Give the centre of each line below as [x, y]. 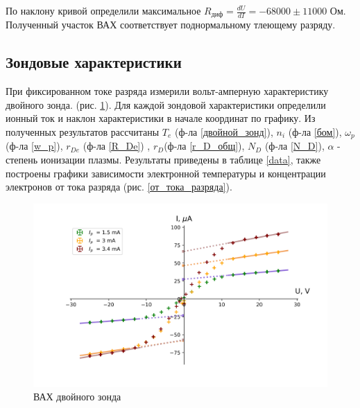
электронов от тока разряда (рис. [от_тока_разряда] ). [119, 187]
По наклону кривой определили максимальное [103, 10]
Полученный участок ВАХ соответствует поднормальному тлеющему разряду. [171, 25]
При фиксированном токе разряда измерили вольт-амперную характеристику [167, 91]
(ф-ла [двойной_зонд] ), [224, 132]
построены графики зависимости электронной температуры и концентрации [166, 173]
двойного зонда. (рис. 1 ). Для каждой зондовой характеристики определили [166, 104]
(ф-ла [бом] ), [315, 132]
